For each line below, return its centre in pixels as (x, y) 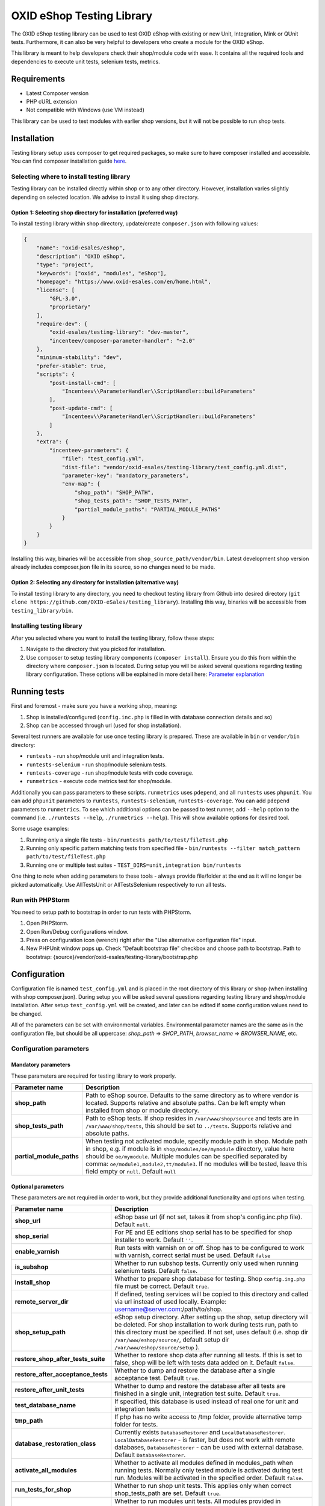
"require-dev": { (62, 323)
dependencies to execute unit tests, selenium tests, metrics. (86, 61)
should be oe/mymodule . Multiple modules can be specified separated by (187, 1156)
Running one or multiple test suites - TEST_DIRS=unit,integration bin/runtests (134, 865)
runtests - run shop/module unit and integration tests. (95, 756)
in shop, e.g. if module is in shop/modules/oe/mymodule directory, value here (190, 1149)
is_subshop (32, 1267)
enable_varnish (37, 1252)
